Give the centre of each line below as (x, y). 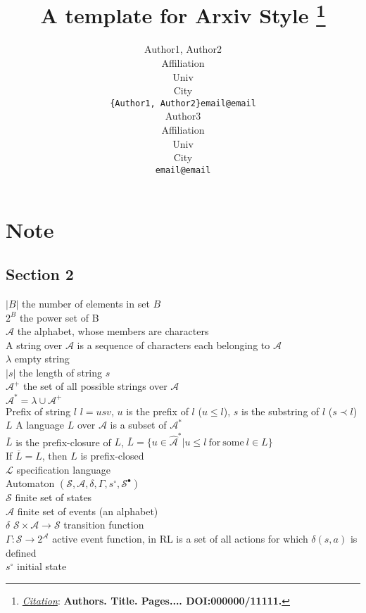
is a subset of (138, 425)
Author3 (183, 116)
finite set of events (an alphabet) (88, 511)
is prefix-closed (112, 456)
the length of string (61, 372)
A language (40, 425)
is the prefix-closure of (63, 442)
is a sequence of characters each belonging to (173, 345)
